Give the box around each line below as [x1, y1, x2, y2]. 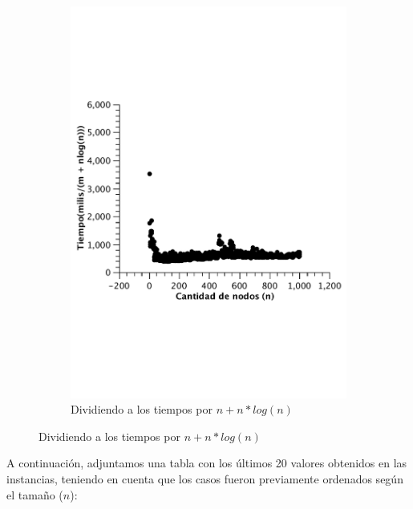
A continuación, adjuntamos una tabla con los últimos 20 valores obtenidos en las [6, 454, 407, 471]
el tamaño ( [6, 486, 63, 503]
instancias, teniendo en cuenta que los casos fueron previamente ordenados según [6, 470, 403, 487]
